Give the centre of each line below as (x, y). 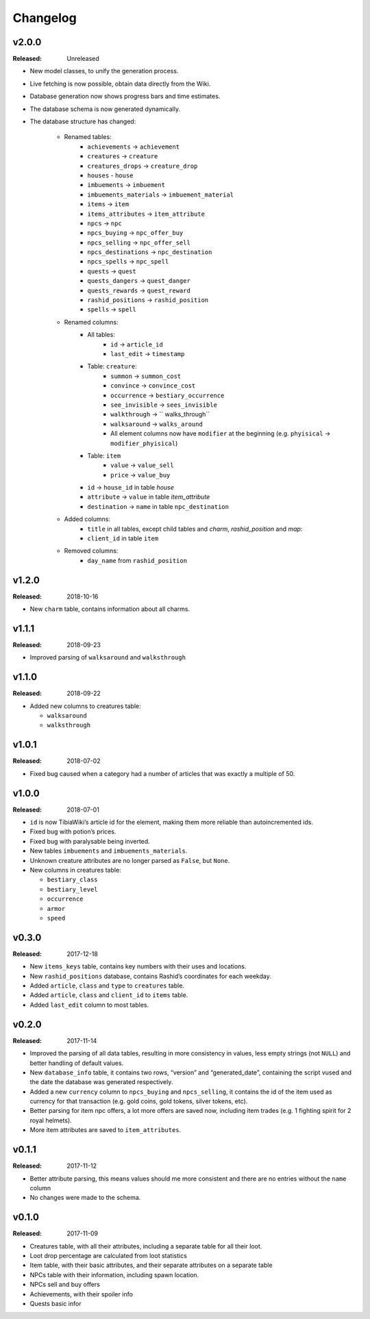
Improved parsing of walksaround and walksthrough (108, 657)
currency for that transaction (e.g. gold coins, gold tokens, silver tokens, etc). (139, 1101)
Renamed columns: (91, 322)
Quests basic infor (56, 1303)
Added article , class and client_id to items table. (109, 995)
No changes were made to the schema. (85, 1198)
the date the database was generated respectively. (101, 1082)
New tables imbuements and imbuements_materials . (109, 851)
